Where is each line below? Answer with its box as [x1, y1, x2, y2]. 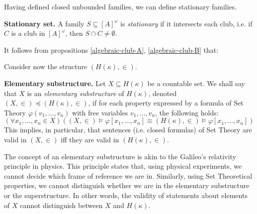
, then [65, 28, 83, 38]
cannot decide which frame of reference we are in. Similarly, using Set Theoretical [4, 170, 253, 181]
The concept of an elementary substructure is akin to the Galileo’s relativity [4, 151, 236, 161]
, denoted [148, 88, 177, 98]
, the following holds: [155, 107, 219, 117]
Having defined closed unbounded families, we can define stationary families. [4, 1, 237, 11]
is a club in [11, 28, 45, 38]
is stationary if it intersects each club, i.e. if [120, 18, 253, 28]
